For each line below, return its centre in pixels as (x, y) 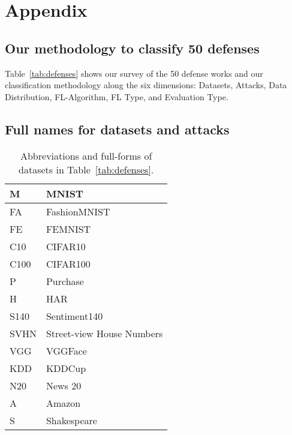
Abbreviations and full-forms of (86, 155)
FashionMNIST (78, 211)
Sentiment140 (74, 316)
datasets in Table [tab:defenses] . (86, 169)
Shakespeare (71, 420)
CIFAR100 (68, 263)
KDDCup (66, 368)
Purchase (65, 281)
